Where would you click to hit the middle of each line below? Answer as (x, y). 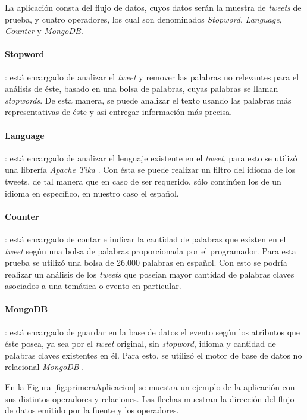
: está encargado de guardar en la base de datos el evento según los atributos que (153, 332)
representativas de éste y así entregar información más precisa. (119, 112)
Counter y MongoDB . (44, 31)
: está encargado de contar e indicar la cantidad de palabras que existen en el (145, 239)
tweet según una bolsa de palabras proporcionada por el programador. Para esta (151, 251)
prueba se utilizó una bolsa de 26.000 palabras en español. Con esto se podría (146, 262)
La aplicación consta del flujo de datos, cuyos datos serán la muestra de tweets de (153, 7)
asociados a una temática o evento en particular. (93, 286)
